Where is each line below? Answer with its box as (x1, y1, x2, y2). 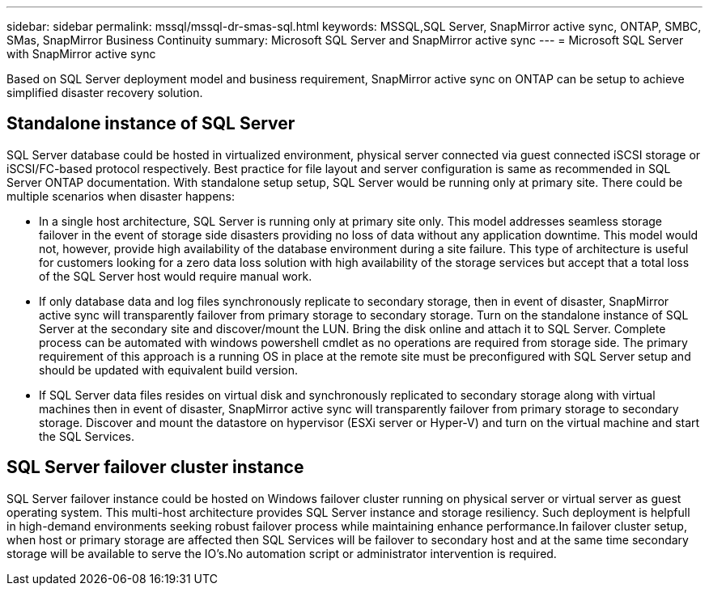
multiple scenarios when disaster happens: (6, 188, 236, 203)
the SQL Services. (39, 429, 134, 443)
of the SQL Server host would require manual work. (39, 269, 312, 283)
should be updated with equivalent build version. (39, 362, 299, 377)
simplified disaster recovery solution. (6, 86, 203, 99)
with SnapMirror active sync (6, 47, 156, 61)
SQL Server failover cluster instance (6, 457, 304, 478)
